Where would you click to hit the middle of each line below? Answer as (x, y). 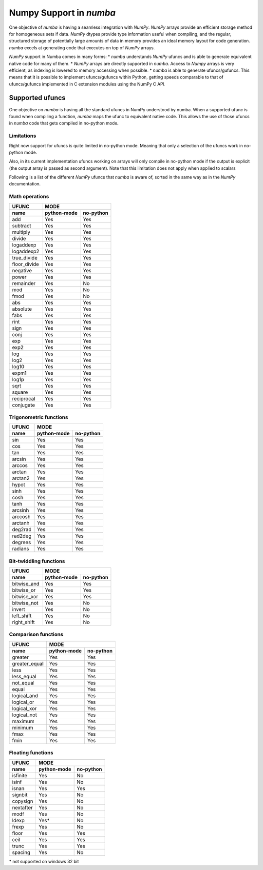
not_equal (23, 683)
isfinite (20, 775)
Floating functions (31, 753)
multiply (21, 232)
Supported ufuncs (37, 98)
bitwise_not (25, 603)
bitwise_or (24, 590)
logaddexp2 (26, 251)
